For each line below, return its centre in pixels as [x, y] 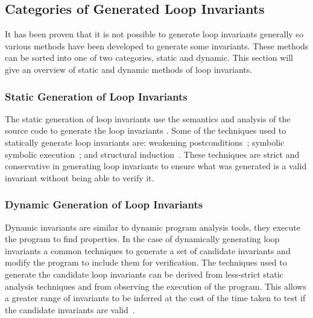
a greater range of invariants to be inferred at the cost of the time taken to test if [155, 298]
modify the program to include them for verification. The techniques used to [146, 262]
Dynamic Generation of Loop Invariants [104, 204]
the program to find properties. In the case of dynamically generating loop [142, 239]
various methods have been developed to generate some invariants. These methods [157, 45]
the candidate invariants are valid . [70, 309]
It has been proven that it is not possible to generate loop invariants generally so [154, 34]
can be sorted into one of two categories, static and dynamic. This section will [149, 58]
